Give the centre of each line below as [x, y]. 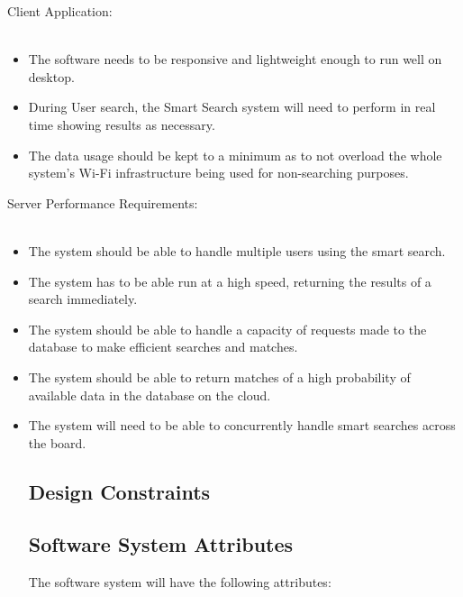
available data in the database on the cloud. [150, 395]
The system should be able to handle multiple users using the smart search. [237, 250]
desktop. [51, 76]
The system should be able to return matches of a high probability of [219, 377]
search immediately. [83, 299]
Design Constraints [119, 491]
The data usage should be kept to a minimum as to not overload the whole [235, 155]
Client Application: [60, 11]
